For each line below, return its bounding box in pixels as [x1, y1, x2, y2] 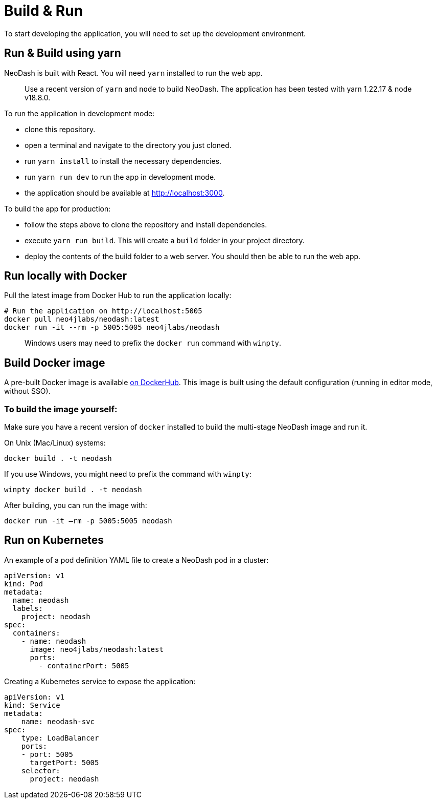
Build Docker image [4, 356, 105, 369]
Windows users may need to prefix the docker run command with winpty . [25, 339, 281, 348]
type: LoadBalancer [21, 733, 99, 742]
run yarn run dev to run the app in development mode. [25, 172, 216, 181]
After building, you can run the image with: [4, 501, 147, 510]
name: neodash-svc [21, 717, 95, 726]
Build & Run [4, 2, 83, 19]
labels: [12, 604, 43, 612]
